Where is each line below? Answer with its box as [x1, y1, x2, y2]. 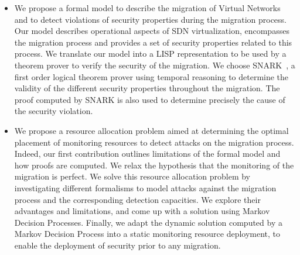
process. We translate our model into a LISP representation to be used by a [14, 47, 287, 60]
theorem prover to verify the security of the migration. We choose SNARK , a [14, 58, 295, 71]
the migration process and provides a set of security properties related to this [14, 36, 292, 48]
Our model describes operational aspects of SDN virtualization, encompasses [14, 25, 289, 37]
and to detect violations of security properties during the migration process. [14, 13, 287, 25]
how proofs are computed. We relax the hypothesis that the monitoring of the [14, 158, 294, 171]
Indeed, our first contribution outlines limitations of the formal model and [14, 147, 281, 160]
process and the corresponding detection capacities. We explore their [14, 193, 261, 205]
